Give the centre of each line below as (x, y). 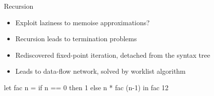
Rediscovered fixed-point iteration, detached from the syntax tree (113, 55)
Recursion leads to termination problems (76, 39)
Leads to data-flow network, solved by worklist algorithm (100, 71)
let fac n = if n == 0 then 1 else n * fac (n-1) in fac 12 (86, 87)
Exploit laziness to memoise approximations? (82, 22)
